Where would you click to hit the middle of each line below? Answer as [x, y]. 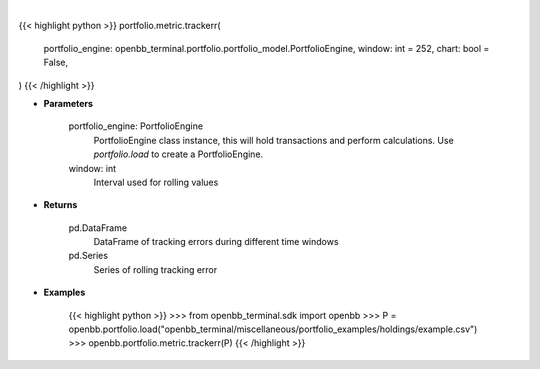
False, [56, 62]
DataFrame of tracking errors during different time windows [216, 242]
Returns [60, 205]
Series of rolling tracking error [155, 269]
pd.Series [88, 256]
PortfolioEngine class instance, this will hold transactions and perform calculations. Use [273, 140]
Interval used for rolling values [156, 182]
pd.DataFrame [98, 227]
